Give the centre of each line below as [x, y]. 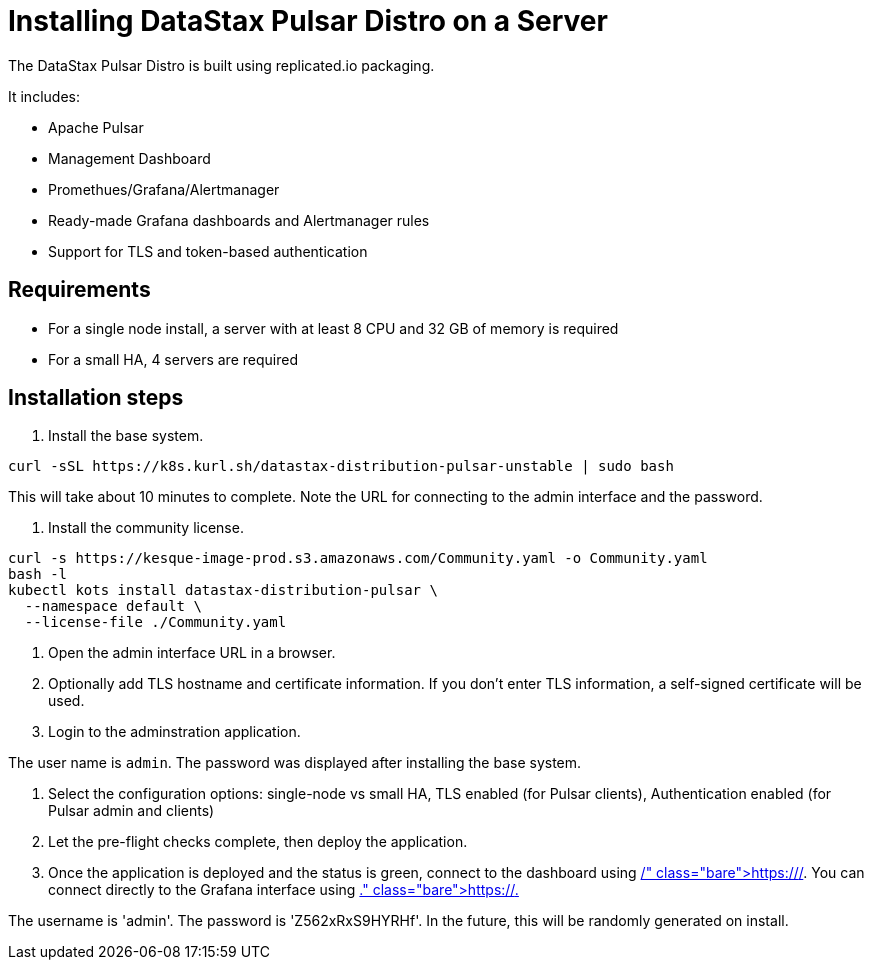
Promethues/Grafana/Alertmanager [164, 189]
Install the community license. [146, 528]
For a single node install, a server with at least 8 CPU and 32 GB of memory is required [333, 328]
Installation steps [96, 398]
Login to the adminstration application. [174, 732]
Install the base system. [126, 436]
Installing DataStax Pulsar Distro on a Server [308, 21]
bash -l [38, 574]
